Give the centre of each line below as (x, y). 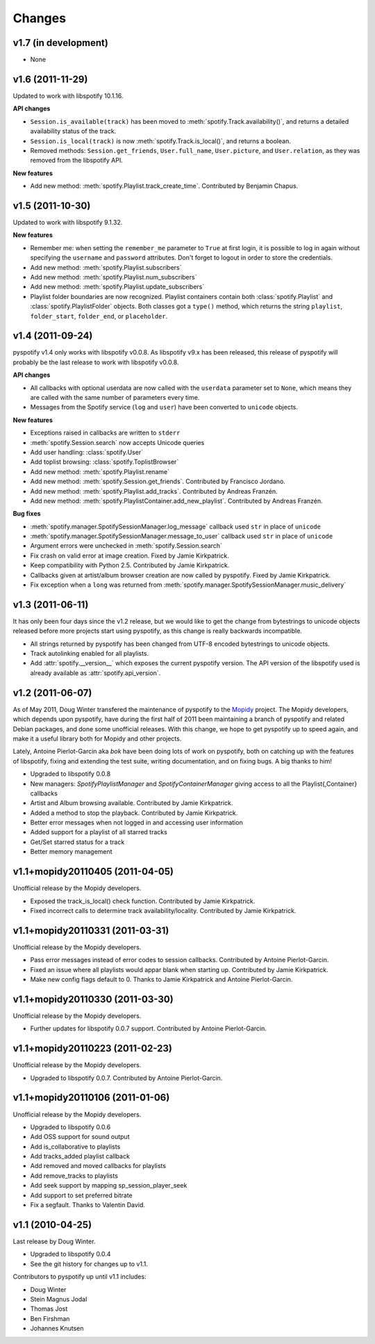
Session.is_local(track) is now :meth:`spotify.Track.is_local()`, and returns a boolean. (160, 141)
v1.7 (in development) (61, 43)
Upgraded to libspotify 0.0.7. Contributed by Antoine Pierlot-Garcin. (126, 1078)
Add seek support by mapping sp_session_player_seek (109, 1185)
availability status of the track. (73, 131)
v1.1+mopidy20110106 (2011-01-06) (91, 1098)
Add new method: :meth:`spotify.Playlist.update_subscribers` (117, 287)
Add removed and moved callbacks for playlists (98, 1166)
